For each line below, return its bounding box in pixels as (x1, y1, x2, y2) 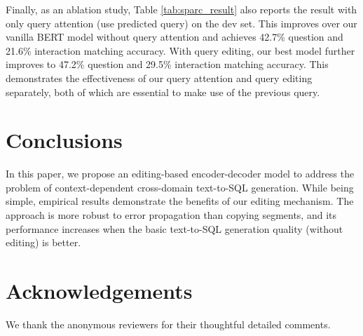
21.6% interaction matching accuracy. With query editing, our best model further (6, 43, 355, 58)
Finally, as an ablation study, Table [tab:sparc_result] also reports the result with (6, 2, 357, 16)
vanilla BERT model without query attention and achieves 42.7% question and (6, 29, 343, 44)
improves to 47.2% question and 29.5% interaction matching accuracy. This (6, 57, 329, 72)
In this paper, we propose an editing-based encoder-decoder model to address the (6, 166, 355, 181)
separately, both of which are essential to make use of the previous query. (6, 84, 320, 99)
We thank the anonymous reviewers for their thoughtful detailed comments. (6, 316, 331, 331)
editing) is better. (6, 235, 81, 250)
